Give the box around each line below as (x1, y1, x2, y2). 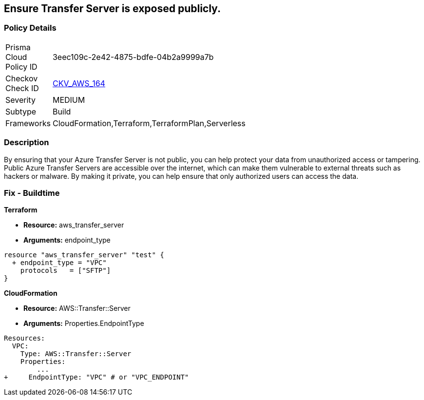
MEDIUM (52, 95, 85, 105)
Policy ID (5, 61, 38, 72)
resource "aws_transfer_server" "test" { (4, 251, 164, 259)
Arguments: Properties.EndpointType (23, 319, 144, 328)
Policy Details (4, 23, 57, 33)
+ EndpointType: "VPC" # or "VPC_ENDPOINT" (4, 373, 189, 381)
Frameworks (5, 118, 51, 128)
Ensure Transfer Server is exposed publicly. (4, 2, 221, 15)
